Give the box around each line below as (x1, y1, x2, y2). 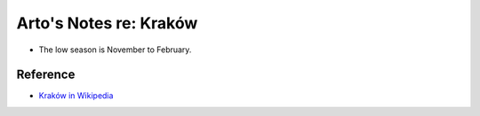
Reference (16, 67, 76, 82)
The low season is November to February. (38, 44, 192, 55)
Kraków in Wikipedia (38, 90, 114, 101)
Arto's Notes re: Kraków (16, 13, 198, 33)
